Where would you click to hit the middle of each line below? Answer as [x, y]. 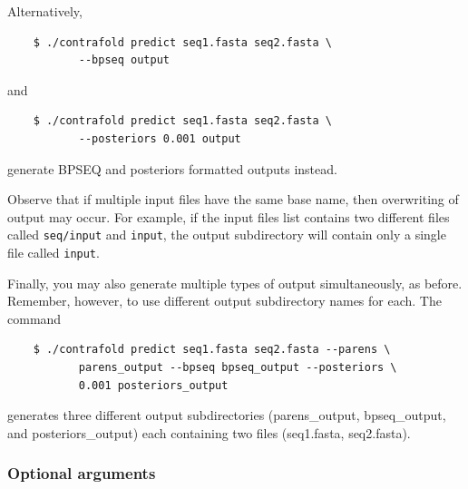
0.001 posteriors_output [153, 385]
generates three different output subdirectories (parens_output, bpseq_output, [227, 415]
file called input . [54, 252]
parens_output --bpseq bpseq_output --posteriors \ [238, 368]
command [34, 318]
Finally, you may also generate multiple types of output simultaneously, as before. [235, 283]
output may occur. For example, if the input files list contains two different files [229, 216]
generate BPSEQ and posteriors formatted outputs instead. [172, 168]
